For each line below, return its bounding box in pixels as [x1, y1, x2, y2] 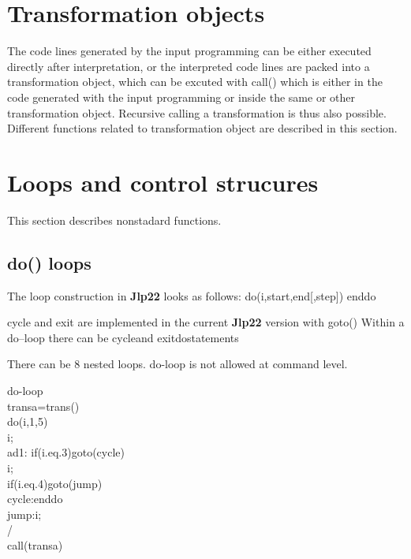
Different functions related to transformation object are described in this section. [7, 120, 398, 136]
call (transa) [7, 536, 63, 553]
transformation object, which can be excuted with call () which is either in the [7, 73, 383, 90]
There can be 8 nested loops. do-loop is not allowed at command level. [7, 356, 348, 372]
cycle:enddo [7, 490, 63, 507]
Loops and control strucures [7, 166, 319, 198]
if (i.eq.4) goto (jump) [7, 475, 103, 491]
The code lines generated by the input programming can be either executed [7, 43, 372, 59]
